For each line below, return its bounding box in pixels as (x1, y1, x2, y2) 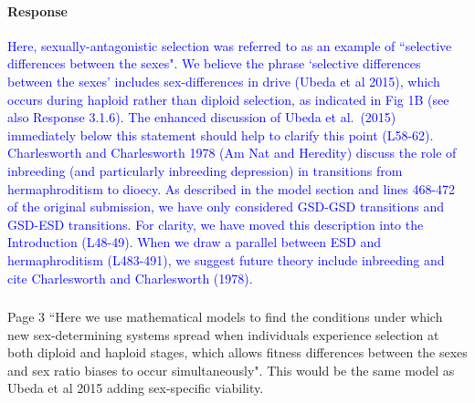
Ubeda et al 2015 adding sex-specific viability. (7, 378, 264, 398)
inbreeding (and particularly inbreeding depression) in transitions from (7, 160, 403, 180)
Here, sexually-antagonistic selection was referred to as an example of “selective (7, 36, 452, 55)
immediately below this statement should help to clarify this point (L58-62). (7, 125, 434, 144)
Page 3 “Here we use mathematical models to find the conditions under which (7, 307, 443, 326)
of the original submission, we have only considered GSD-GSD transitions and (7, 197, 444, 216)
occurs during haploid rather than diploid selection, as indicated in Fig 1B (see (7, 89, 449, 108)
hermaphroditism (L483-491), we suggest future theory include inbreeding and (7, 250, 445, 269)
